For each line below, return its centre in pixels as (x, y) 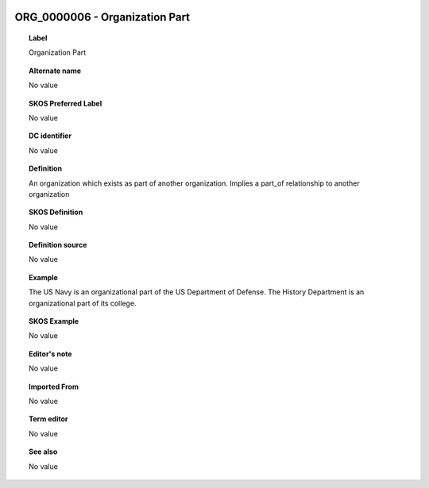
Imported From (54, 386)
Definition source (58, 245)
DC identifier (50, 136)
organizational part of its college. (83, 303)
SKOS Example (54, 321)
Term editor (48, 419)
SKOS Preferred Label (66, 103)
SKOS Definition (56, 212)
